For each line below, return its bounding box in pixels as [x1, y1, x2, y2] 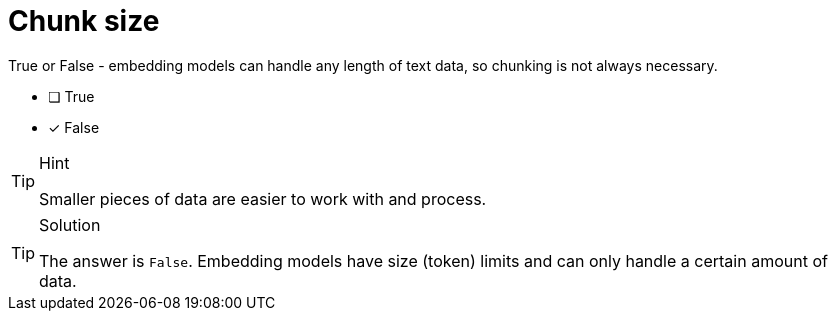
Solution [39, 214, 101, 235]
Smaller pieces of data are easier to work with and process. [39, 188, 487, 209]
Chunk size [8, 4, 160, 38]
